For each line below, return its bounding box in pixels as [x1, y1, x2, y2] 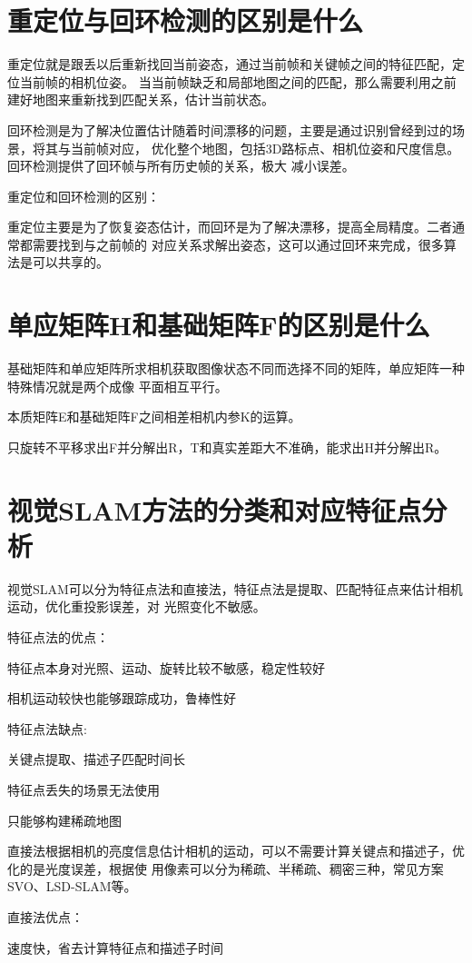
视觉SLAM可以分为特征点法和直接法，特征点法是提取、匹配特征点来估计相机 [7, 579, 463, 598]
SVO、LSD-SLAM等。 [7, 877, 137, 896]
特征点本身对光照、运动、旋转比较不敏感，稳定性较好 [7, 658, 325, 677]
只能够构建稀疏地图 [7, 810, 122, 829]
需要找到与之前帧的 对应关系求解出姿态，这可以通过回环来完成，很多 [32, 234, 444, 253]
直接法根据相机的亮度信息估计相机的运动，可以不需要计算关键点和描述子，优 [7, 841, 465, 860]
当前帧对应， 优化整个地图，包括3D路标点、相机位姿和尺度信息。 [70, 138, 460, 157]
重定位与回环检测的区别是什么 [7, 2, 364, 39]
